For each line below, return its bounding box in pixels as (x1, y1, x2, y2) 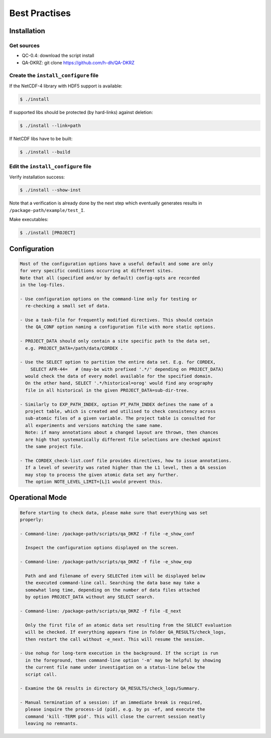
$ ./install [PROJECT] (20, 230, 76, 236)
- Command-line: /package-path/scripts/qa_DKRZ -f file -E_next (20, 608, 182, 614)
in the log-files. (20, 282, 65, 287)
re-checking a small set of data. (25, 303, 110, 309)
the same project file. (25, 444, 84, 449)
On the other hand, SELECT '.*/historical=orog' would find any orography (25, 380, 213, 386)
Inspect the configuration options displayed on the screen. (25, 545, 179, 551)
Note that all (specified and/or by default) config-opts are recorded (20, 275, 200, 281)
